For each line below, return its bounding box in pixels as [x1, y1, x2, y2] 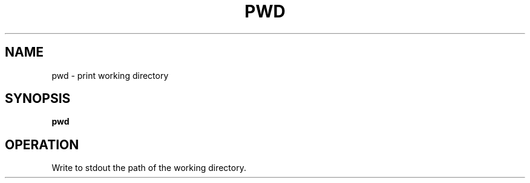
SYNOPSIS [5, 91, 71, 107]
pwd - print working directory [51, 70, 169, 81]
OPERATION [5, 137, 79, 152]
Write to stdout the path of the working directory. [51, 163, 246, 173]
